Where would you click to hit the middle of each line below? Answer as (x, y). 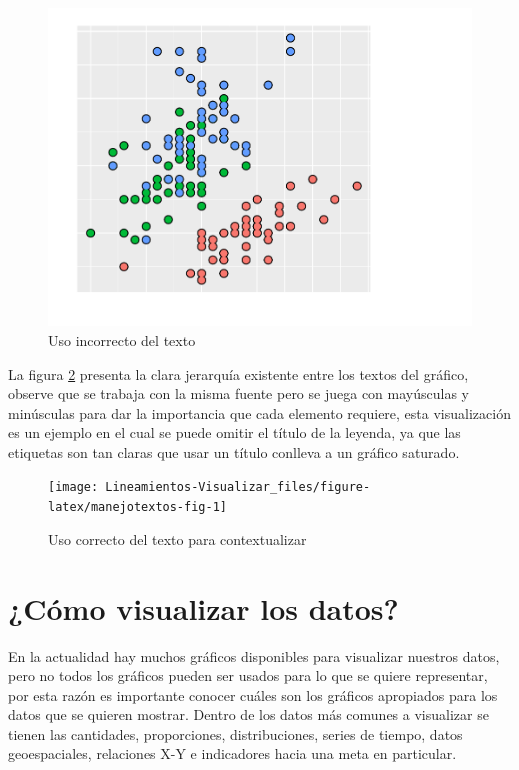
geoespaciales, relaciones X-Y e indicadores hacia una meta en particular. (232, 753)
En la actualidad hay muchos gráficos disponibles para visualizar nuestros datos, (254, 655)
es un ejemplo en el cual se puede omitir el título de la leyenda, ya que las (234, 432)
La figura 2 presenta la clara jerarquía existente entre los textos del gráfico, (238, 373)
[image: (73, 487)
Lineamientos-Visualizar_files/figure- (238, 487)
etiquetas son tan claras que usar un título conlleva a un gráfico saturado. (234, 451)
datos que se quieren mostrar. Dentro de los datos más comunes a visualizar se (248, 714)
